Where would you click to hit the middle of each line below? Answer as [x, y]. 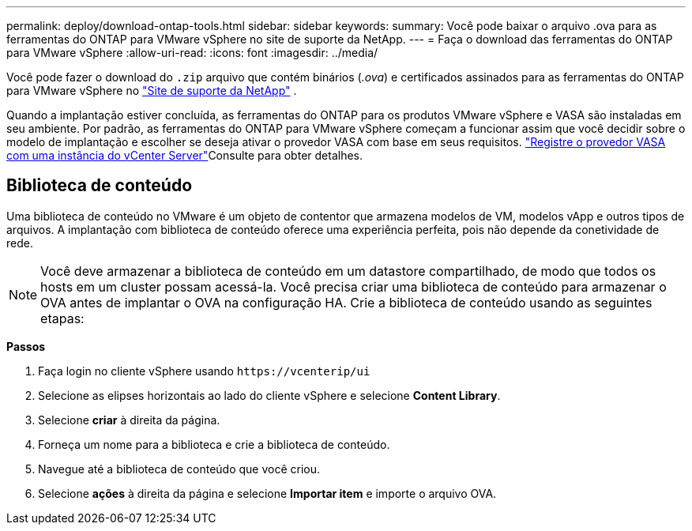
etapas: [62, 318]
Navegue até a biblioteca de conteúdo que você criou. [179, 469]
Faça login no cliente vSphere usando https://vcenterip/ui [204, 371]
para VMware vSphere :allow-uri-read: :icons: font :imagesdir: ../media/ [192, 53]
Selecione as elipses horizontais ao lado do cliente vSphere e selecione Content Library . [269, 395]
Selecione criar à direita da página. [129, 420]
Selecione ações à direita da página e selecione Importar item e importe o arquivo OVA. [267, 493]
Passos [26, 346]
